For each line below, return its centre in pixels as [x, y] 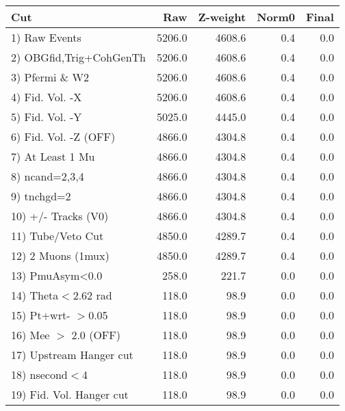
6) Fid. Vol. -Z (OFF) [63, 136]
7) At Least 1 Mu [53, 156]
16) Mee [30, 335]
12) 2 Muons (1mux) [60, 255]
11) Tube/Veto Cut [57, 236]
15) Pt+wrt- [41, 315]
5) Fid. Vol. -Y [47, 117]
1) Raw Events [46, 37]
